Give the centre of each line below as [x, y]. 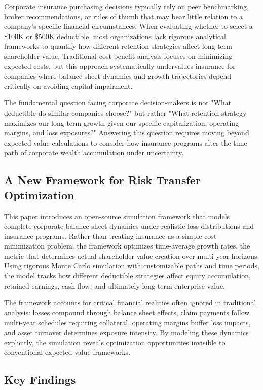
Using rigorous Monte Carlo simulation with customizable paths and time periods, [132, 265]
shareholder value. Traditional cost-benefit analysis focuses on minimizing [118, 56]
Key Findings [40, 380]
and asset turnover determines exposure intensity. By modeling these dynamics [126, 332]
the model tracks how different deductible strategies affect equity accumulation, [127, 276]
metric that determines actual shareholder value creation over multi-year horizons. [132, 255]
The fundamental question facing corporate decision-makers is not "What [118, 103]
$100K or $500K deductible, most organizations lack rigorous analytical [115, 36]
